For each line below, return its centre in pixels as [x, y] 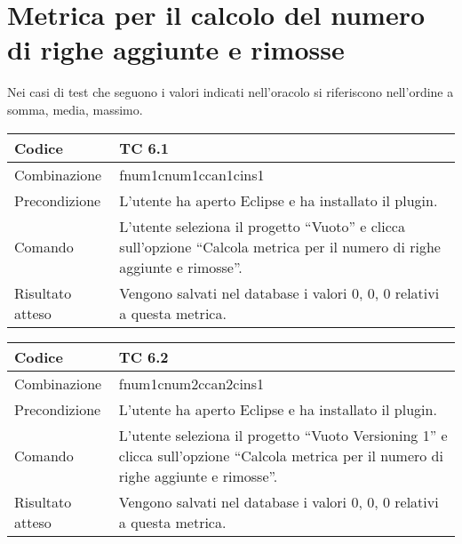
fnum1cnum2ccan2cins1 [191, 383]
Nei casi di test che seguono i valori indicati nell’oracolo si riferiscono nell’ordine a [231, 92]
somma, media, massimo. [75, 109]
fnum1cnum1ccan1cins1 [192, 174]
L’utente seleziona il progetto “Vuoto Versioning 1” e [283, 435]
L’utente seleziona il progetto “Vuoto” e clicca [262, 226]
